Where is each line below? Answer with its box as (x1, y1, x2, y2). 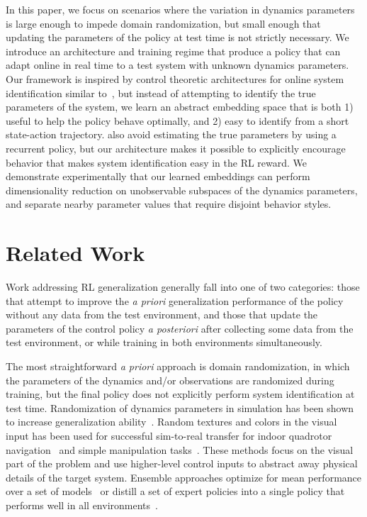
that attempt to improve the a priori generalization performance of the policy (6, 293, 344, 308)
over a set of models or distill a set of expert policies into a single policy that (6, 484, 345, 499)
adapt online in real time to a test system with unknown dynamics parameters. (6, 57, 349, 72)
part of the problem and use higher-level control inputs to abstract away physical (6, 456, 358, 471)
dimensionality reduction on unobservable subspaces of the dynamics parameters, (6, 182, 358, 197)
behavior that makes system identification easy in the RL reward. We (6, 155, 307, 169)
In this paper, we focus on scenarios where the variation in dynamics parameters (6, 2, 355, 16)
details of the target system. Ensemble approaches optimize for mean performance (6, 469, 362, 484)
